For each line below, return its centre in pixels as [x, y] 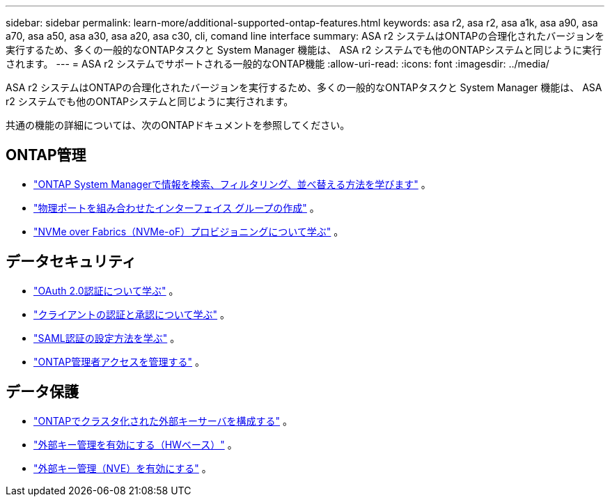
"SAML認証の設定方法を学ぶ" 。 [107, 338]
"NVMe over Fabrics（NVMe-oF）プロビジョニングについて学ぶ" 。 [189, 231]
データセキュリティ [71, 262]
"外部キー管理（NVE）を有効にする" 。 [123, 468]
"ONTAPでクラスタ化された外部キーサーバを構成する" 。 [163, 421]
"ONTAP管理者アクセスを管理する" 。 [119, 361]
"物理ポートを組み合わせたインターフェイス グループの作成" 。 [177, 207]
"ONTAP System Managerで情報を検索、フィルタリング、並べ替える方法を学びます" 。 [232, 184]
